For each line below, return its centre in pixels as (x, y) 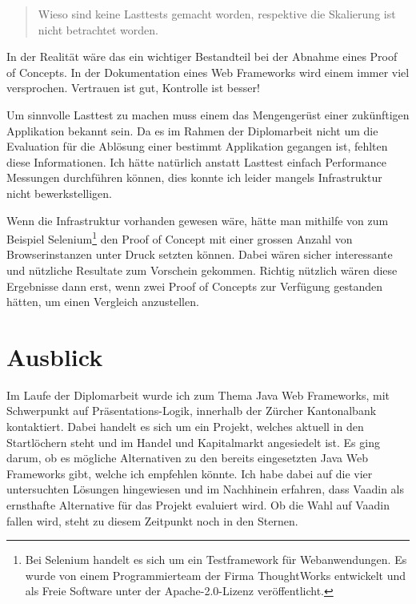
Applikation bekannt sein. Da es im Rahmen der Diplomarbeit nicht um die (192, 130)
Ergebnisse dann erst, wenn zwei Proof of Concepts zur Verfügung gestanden (194, 286)
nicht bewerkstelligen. (59, 193)
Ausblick (55, 356)
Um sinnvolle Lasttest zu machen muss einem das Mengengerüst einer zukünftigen (208, 114)
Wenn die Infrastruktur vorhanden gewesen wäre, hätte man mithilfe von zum (198, 220)
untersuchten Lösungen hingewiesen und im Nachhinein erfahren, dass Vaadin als (206, 489)
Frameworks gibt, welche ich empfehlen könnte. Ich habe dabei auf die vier (190, 473)
